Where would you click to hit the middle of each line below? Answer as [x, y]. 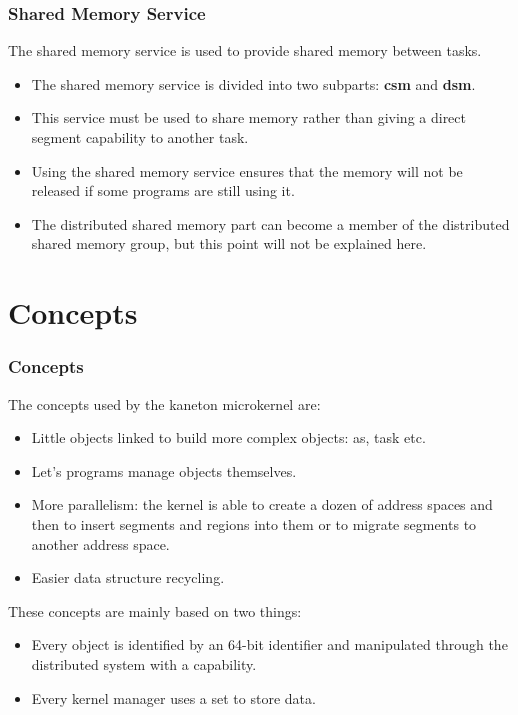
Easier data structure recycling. [128, 577]
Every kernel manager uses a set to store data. [173, 697]
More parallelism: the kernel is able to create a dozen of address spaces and [262, 504]
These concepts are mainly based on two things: [155, 610]
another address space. [100, 543]
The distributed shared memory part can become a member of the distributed [270, 223]
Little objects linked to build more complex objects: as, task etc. [228, 437]
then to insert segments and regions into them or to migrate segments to [254, 523]
